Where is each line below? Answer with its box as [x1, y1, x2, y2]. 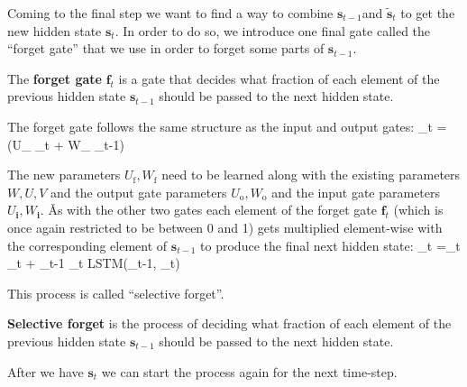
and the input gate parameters [271, 182, 441, 201]
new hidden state [7, 21, 102, 40]
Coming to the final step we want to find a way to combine [7, 4, 334, 22]
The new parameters [7, 165, 121, 184]
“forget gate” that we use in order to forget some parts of [7, 39, 325, 58]
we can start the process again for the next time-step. [101, 362, 398, 381]
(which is [393, 200, 444, 219]
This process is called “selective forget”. [7, 283, 224, 302]
